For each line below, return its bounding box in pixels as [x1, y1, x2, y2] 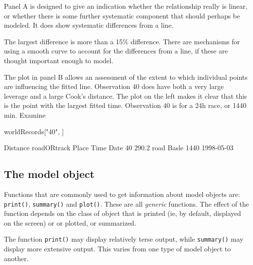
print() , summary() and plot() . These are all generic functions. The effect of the [4, 198, 249, 209]
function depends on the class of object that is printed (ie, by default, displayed [4, 208, 241, 218]
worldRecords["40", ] [4, 126, 64, 136]
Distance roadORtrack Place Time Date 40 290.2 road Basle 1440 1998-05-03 [4, 142, 234, 153]
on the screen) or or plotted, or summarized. [4, 217, 136, 228]
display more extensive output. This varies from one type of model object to [4, 244, 231, 254]
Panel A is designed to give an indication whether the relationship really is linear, [4, 1, 248, 11]
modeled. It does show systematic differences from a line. [4, 20, 174, 30]
